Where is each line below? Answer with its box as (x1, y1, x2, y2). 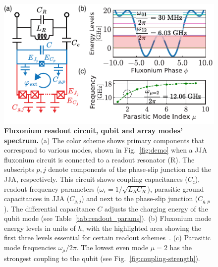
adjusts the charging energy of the (104, 203, 208, 214)
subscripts (4, 164, 34, 174)
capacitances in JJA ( (4, 193, 70, 204)
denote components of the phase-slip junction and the (48, 164, 211, 174)
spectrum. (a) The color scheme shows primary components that (4, 135, 205, 145)
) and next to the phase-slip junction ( (81, 193, 198, 204)
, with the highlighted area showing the (82, 222, 202, 233)
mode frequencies (4, 242, 56, 253)
